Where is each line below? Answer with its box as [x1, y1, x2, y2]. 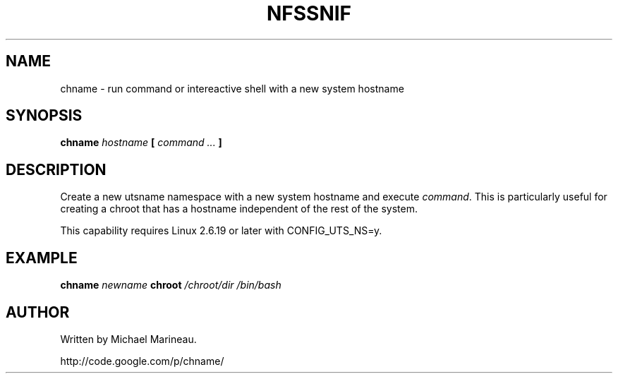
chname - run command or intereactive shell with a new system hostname [60, 82, 404, 95]
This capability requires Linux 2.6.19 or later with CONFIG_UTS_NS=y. [60, 224, 382, 237]
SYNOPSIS [6, 107, 83, 125]
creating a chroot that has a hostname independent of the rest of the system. [60, 203, 418, 215]
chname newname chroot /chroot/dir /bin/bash [60, 279, 281, 291]
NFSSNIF [266, 1, 352, 25]
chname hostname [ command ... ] [60, 136, 222, 149]
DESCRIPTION [6, 160, 107, 179]
